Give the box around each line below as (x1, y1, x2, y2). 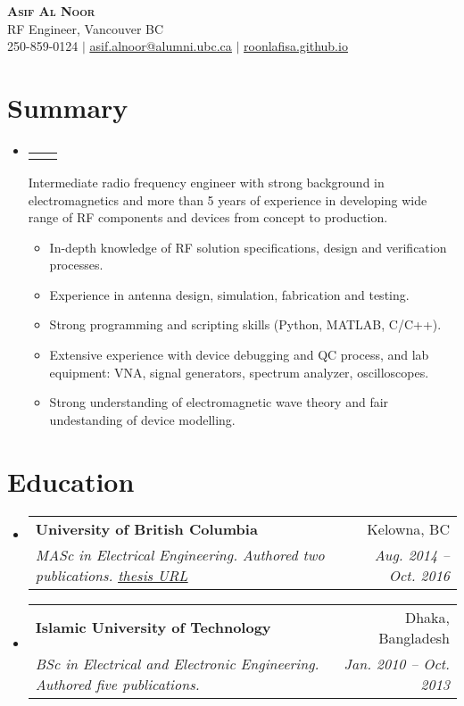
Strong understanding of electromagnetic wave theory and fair (49, 393, 389, 411)
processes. (49, 255, 104, 274)
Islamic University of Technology (35, 617, 271, 638)
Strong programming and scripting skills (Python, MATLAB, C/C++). (49, 315, 442, 334)
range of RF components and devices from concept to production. (28, 208, 388, 227)
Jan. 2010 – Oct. (344, 652, 450, 674)
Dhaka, (404, 606, 450, 627)
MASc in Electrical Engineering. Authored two (35, 544, 325, 565)
